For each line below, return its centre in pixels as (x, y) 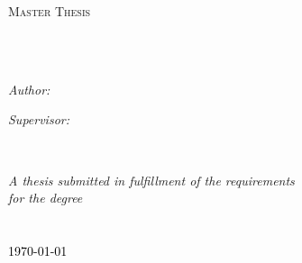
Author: (29, 89)
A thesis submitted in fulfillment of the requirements (151, 180)
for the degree (46, 198)
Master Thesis (50, 11)
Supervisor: (39, 119)
